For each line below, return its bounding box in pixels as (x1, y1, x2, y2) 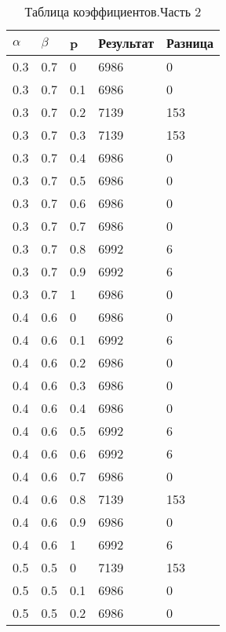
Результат (98, 34, 155, 52)
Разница (166, 34, 213, 52)
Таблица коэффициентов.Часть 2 (24, 2, 202, 20)
